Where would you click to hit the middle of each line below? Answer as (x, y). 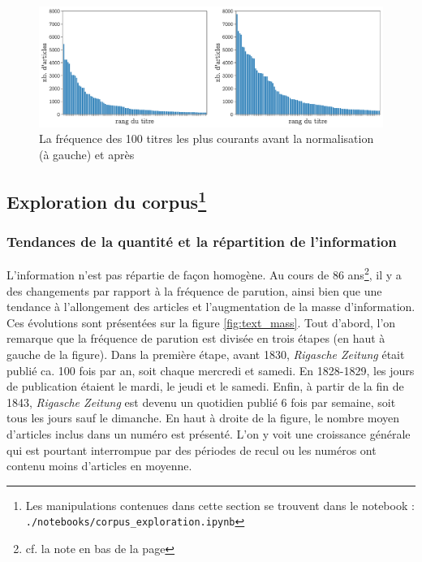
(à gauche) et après (87, 154)
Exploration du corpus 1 (107, 199)
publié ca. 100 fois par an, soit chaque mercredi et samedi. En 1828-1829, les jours (211, 370)
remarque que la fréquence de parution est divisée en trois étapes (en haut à (196, 338)
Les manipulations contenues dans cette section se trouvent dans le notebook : (220, 505)
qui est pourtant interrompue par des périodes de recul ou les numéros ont (192, 450)
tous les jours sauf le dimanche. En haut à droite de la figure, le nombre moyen (203, 418)
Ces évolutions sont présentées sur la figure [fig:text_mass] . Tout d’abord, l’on (201, 322)
